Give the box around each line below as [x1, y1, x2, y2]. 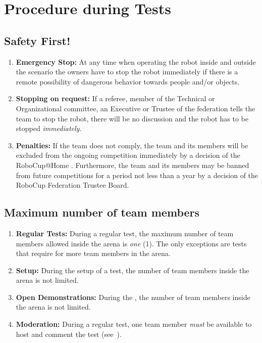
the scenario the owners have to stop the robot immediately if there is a [16, 66, 238, 77]
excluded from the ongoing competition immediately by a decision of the [16, 150, 240, 160]
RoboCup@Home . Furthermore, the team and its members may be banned [16, 159, 249, 170]
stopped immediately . [16, 123, 82, 134]
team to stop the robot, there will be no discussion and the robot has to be [16, 113, 248, 123]
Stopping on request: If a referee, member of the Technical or [16, 93, 215, 104]
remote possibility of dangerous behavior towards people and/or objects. [16, 76, 240, 87]
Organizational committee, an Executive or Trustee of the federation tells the [16, 103, 255, 113]
